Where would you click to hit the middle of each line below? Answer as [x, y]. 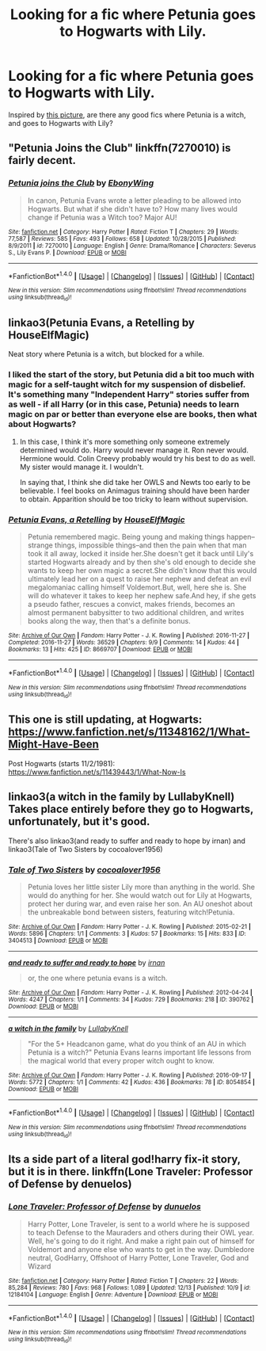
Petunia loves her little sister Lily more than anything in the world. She [141, 887]
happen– [241, 537]
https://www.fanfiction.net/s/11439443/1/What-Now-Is [97, 772]
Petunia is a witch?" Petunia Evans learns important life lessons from [139, 1052]
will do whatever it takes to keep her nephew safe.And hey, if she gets [142, 596]
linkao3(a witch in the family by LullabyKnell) [122, 797]
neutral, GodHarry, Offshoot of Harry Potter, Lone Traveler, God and [138, 1257]
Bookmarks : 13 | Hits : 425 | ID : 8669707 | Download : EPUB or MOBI [100, 650]
